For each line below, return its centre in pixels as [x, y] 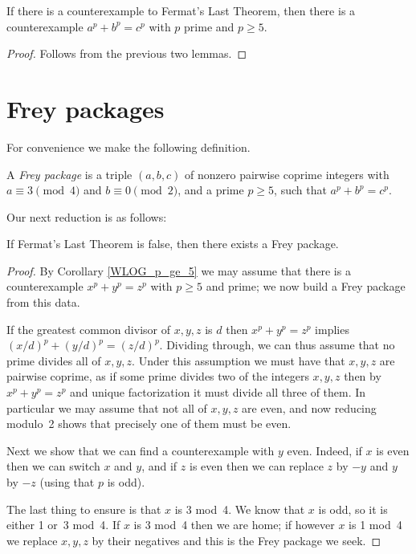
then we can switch [53, 466]
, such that [300, 190]
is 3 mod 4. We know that [240, 509]
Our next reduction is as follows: [87, 216]
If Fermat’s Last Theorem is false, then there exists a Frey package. [173, 244]
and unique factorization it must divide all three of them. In [218, 392]
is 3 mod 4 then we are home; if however [234, 525]
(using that [67, 482]
